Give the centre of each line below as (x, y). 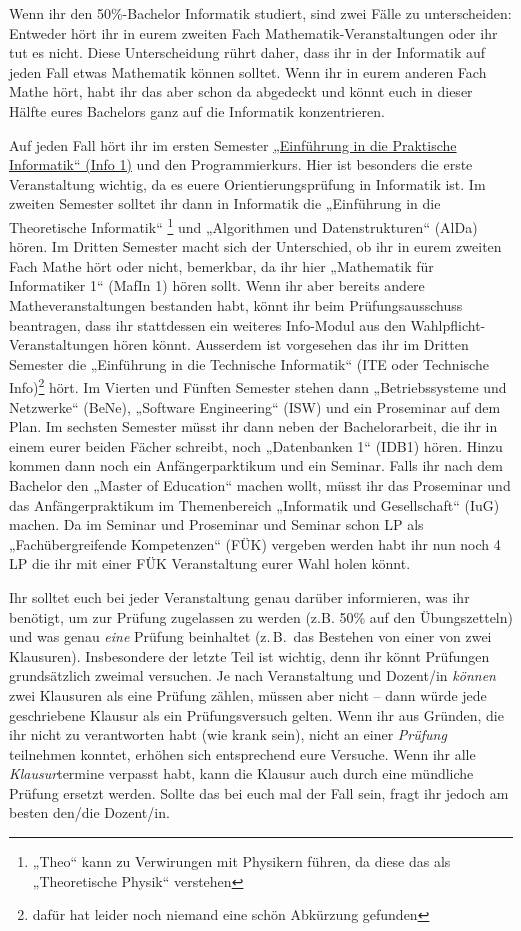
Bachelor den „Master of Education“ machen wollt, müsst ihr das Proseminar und (260, 484)
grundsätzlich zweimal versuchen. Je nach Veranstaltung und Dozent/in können (252, 675)
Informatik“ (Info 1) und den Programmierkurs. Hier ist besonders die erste (241, 164)
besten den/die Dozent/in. (89, 812)
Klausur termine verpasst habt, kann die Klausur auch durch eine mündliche (241, 773)
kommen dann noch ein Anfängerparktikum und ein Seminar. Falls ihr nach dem (256, 465)
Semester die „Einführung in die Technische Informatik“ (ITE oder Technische (249, 363)
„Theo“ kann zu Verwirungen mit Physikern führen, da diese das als (241, 861)
